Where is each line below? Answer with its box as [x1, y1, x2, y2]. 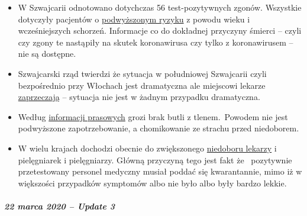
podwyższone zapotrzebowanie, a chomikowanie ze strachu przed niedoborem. [18, 122, 299, 134]
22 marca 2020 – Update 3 [4, 199, 115, 212]
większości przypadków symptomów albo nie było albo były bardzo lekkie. [18, 176, 287, 189]
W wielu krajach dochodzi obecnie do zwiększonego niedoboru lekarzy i [18, 141, 277, 154]
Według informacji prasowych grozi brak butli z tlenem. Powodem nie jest [18, 110, 288, 122]
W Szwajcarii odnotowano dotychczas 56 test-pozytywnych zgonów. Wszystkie [18, 1, 302, 13]
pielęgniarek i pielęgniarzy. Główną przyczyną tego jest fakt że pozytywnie [18, 153, 292, 166]
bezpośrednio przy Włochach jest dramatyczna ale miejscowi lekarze [18, 79, 266, 91]
